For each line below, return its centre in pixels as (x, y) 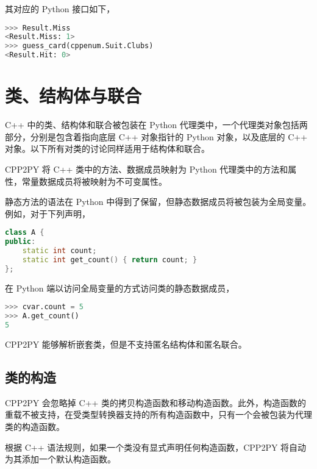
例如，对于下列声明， (48, 213)
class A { (25, 233)
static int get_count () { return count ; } (110, 260)
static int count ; (59, 251)
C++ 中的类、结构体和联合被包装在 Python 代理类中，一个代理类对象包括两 (156, 125)
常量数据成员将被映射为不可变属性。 (94, 181)
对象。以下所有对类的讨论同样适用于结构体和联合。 (107, 149)
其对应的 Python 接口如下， (60, 9)
